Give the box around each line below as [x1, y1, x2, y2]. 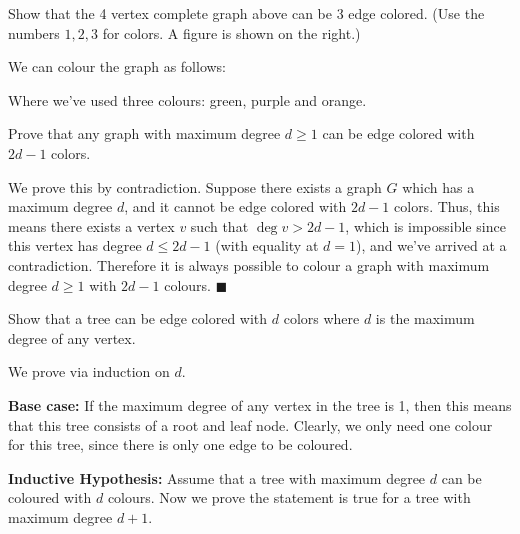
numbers [8, 22, 60, 43]
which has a [402, 176, 475, 197]
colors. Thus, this [394, 196, 500, 217]
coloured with [8, 487, 92, 508]
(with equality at [215, 235, 319, 256]
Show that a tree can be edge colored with [8, 308, 268, 329]
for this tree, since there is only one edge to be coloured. [8, 434, 353, 455]
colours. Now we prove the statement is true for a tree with [107, 487, 471, 508]
